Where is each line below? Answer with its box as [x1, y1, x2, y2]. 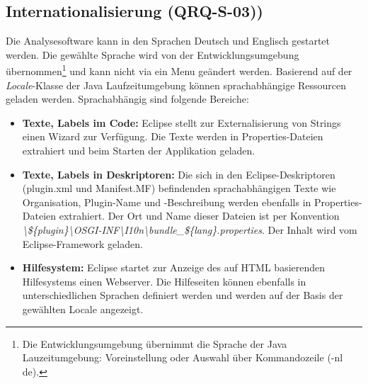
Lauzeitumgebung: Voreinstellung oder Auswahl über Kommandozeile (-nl [22, 350, 343, 365]
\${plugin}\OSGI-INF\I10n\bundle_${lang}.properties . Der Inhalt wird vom [22, 222, 357, 237]
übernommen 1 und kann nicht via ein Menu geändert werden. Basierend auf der [6, 62, 352, 79]
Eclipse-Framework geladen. [22, 236, 143, 251]
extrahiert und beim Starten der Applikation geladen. [22, 143, 255, 158]
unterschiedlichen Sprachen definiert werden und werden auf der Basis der [22, 288, 343, 303]
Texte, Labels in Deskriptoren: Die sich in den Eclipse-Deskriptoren [22, 166, 335, 181]
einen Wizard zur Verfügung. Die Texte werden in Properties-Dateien [22, 129, 323, 144]
